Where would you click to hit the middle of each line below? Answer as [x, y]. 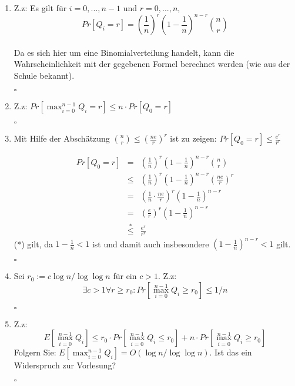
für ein [125, 276]
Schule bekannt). [44, 75]
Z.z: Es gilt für [40, 8]
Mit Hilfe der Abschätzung [62, 138]
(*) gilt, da [33, 244]
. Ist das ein [231, 352]
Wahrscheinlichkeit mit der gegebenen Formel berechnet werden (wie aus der [152, 64]
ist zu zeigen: [193, 138]
